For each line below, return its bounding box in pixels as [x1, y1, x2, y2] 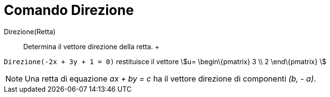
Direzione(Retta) [4, 27, 56, 36]
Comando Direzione [4, 2, 134, 18]
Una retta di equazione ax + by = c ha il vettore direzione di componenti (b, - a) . [25, 73, 316, 83]
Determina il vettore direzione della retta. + [23, 42, 159, 51]
